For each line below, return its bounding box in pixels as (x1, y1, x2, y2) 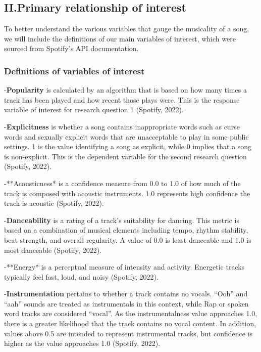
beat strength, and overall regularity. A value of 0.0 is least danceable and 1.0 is (4, 234, 251, 245)
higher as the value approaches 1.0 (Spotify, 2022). (4, 338, 161, 348)
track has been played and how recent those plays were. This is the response (4, 94, 240, 105)
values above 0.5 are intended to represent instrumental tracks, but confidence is (4, 328, 253, 338)
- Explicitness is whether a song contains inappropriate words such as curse (4, 121, 240, 131)
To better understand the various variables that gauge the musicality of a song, (4, 23, 249, 34)
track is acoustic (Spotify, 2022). (4, 198, 104, 208)
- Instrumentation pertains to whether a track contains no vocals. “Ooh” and (4, 288, 248, 299)
